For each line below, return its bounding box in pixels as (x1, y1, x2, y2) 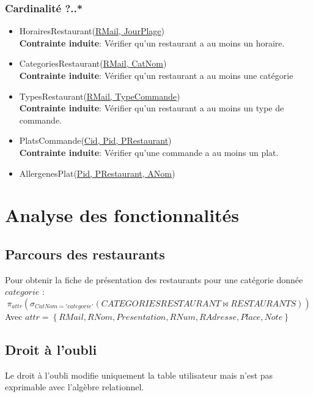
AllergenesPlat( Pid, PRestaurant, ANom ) (19, 166, 175, 179)
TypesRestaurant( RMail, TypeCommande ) (19, 89, 180, 102)
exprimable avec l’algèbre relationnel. (5, 380, 144, 393)
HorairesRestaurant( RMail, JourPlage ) (19, 24, 164, 37)
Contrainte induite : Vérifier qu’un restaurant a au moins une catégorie (19, 69, 293, 81)
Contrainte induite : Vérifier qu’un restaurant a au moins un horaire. (19, 36, 285, 49)
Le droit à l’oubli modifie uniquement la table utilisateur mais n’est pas (5, 368, 273, 381)
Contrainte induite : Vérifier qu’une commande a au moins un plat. (19, 146, 279, 158)
